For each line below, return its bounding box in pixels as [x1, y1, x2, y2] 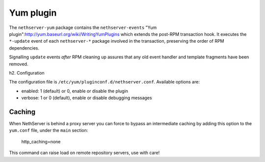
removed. [9, 61, 28, 67]
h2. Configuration [9, 70, 45, 76]
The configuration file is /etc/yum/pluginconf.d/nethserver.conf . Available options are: [9, 79, 200, 85]
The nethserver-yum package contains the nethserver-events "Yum [9, 25, 157, 30]
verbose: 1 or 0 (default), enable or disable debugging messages [21, 95, 152, 101]
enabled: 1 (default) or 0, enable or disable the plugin [21, 88, 129, 94]
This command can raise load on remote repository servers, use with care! [9, 150, 160, 156]
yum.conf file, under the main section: [9, 128, 88, 134]
